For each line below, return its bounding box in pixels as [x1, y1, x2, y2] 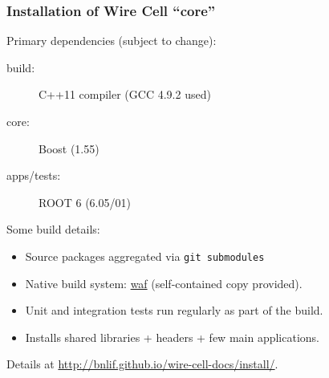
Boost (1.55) [39, 140, 100, 156]
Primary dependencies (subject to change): [6, 32, 217, 49]
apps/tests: [6, 167, 61, 184]
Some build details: [6, 221, 100, 238]
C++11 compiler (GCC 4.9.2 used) [39, 86, 211, 103]
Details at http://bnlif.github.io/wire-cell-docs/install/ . [6, 356, 278, 372]
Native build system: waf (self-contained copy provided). [25, 274, 303, 291]
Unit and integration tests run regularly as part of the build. [25, 302, 323, 319]
